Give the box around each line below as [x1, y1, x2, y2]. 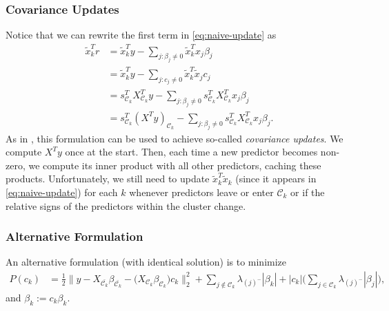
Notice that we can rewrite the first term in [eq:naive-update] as [6, 28, 277, 42]
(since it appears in [235, 171, 317, 186]
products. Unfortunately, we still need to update [6, 171, 210, 186]
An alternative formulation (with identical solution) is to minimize [6, 255, 287, 269]
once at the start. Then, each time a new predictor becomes [65, 144, 318, 159]
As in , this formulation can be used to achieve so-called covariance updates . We [6, 131, 343, 145]
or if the [290, 184, 325, 199]
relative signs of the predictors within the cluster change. [6, 198, 246, 213]
